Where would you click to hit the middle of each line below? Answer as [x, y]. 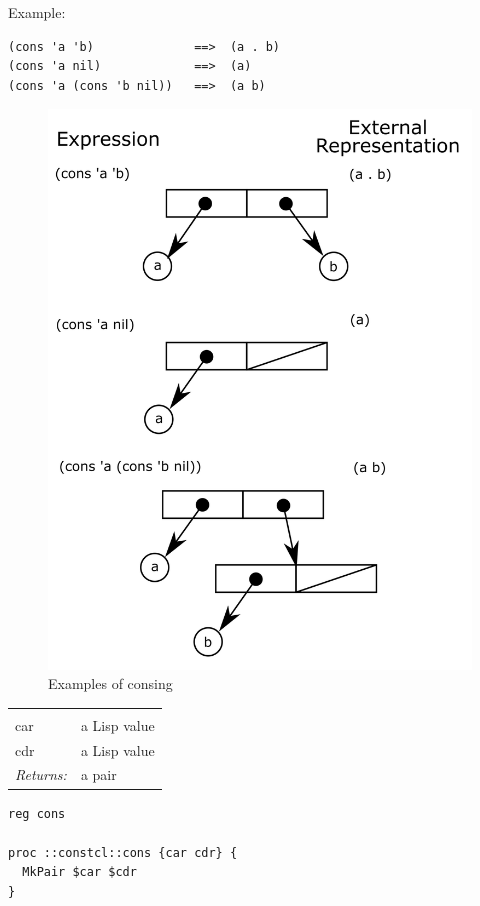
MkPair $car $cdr [79, 872]
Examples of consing [110, 683]
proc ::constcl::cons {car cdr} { [123, 852]
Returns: [41, 774]
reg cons [37, 813]
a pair [98, 774]
